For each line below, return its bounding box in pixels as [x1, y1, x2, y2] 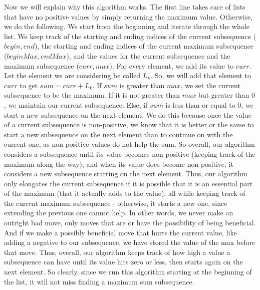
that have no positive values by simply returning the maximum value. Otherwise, [4, 11, 253, 22]
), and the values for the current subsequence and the [66, 50, 230, 61]
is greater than [119, 80, 165, 90]
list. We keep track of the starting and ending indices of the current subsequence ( [4, 31, 256, 41]
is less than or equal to [165, 99, 235, 110]
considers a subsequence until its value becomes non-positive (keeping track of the [4, 148, 255, 159]
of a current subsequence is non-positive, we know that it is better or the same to [4, 119, 254, 130]
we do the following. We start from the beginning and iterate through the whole [4, 21, 249, 32]
